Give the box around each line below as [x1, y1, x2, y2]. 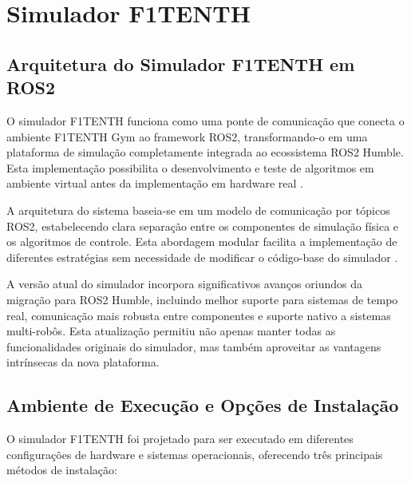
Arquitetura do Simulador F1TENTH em [6, 51, 355, 76]
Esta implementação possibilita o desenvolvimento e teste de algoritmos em [6, 159, 374, 176]
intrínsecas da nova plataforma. [6, 354, 160, 370]
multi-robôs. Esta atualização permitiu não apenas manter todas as [6, 323, 336, 339]
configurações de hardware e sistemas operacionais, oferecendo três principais [6, 445, 383, 462]
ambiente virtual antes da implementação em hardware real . [6, 175, 303, 192]
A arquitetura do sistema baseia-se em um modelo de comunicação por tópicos [6, 201, 390, 218]
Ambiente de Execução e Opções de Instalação [6, 393, 399, 418]
